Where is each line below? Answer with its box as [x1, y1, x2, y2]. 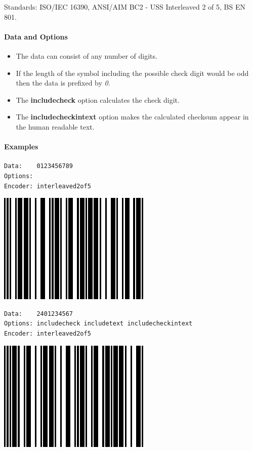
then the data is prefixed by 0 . [16, 77, 110, 88]
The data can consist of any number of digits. [16, 50, 157, 61]
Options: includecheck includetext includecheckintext [4, 320, 193, 327]
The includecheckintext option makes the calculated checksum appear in [16, 111, 249, 122]
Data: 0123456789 [4, 162, 73, 170]
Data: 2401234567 [4, 310, 73, 317]
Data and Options [4, 31, 68, 42]
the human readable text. [16, 121, 95, 132]
